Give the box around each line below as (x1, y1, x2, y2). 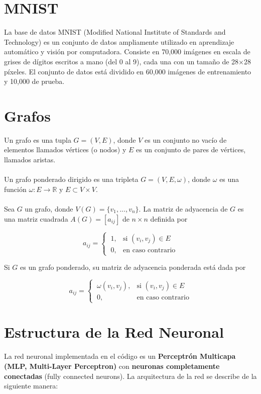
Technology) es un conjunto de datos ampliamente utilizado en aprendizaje (4, 36, 234, 47)
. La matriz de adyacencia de (139, 203, 228, 214)
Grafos (4, 105, 51, 126)
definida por (150, 213, 188, 224)
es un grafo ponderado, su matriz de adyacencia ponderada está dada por (20, 262, 246, 272)
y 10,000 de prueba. (4, 76, 65, 86)
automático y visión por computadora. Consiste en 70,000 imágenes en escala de (4, 46, 250, 57)
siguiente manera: (4, 380, 58, 391)
